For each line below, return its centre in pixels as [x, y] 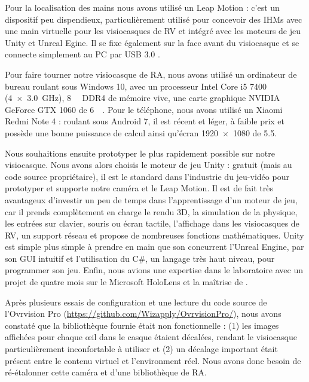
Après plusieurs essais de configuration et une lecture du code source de [136, 302]
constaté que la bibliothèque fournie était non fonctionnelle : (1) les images [142, 325]
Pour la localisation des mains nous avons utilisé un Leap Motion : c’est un [142, 7]
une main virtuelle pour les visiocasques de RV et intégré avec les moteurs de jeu [153, 31]
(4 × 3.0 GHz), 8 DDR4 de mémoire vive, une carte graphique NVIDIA [143, 98]
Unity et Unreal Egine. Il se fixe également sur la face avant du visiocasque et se [152, 42]
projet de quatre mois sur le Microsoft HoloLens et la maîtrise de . [126, 282]
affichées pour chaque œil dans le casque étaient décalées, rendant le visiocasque [151, 337]
